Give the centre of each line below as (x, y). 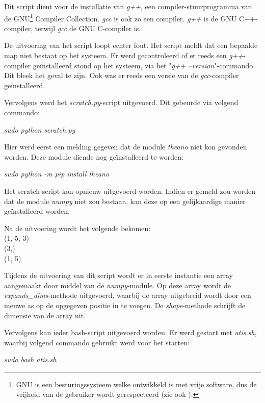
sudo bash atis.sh (30, 359)
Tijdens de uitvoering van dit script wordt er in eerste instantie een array (118, 275)
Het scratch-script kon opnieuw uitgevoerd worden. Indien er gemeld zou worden (130, 191)
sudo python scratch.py (40, 129)
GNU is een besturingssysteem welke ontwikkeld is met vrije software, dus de (136, 384)
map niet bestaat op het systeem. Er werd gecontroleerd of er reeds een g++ (124, 55)
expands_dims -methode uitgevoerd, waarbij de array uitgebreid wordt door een (128, 295)
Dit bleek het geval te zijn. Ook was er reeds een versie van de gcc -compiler (122, 75)
